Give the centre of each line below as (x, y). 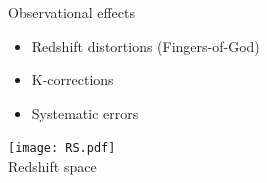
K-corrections (72, 79)
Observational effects (71, 12)
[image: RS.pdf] (62, 148)
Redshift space (52, 166)
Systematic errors (85, 112)
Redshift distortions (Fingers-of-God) (145, 45)
